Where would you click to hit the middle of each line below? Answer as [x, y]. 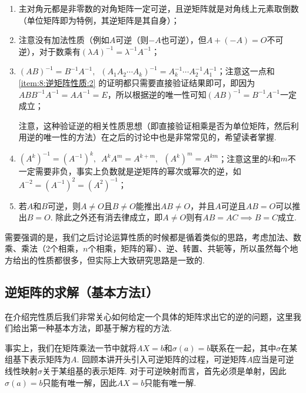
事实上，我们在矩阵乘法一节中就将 [71, 347]
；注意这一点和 [246, 71]
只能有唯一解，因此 [80, 382]
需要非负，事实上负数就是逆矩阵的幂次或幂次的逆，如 [138, 171]
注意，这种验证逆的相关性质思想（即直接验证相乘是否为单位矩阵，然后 [154, 125]
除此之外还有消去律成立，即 [109, 217]
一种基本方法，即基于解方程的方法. [104, 328]
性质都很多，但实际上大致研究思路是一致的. [121, 260]
